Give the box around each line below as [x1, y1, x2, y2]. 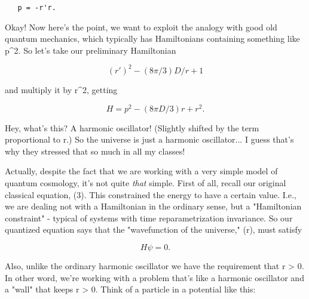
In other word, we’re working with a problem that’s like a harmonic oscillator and [5, 271, 304, 283]
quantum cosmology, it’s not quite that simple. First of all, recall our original [5, 176, 286, 189]
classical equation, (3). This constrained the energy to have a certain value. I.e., [5, 188, 296, 201]
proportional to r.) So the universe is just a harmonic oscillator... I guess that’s [5, 133, 294, 146]
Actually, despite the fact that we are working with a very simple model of [5, 165, 278, 177]
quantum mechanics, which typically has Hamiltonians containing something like [5, 32, 300, 45]
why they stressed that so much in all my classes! [5, 144, 185, 157]
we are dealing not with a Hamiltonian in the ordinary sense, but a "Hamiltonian [5, 200, 302, 212]
